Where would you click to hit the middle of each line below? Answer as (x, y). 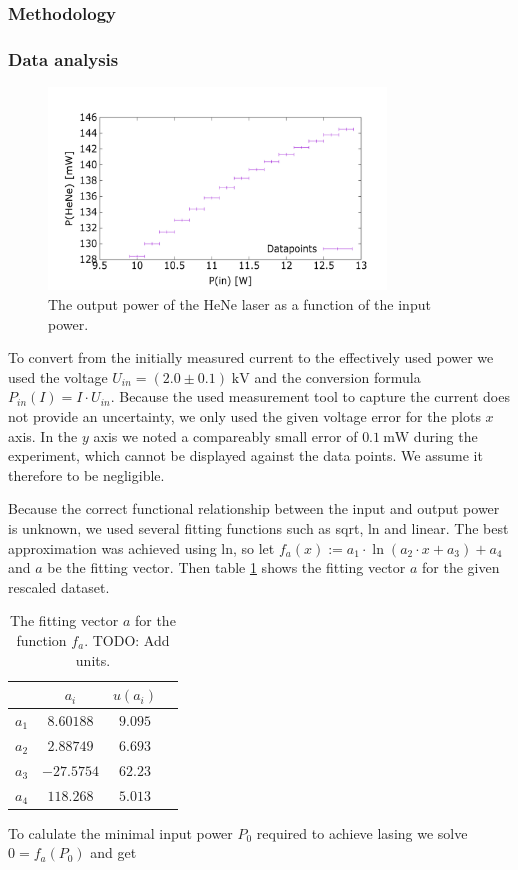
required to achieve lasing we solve (362, 832)
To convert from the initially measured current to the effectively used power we (251, 357)
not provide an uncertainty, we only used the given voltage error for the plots (244, 416)
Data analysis (63, 58)
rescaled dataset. (59, 586)
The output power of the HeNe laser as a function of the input (239, 304)
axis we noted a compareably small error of (225, 435)
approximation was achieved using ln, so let (141, 547)
